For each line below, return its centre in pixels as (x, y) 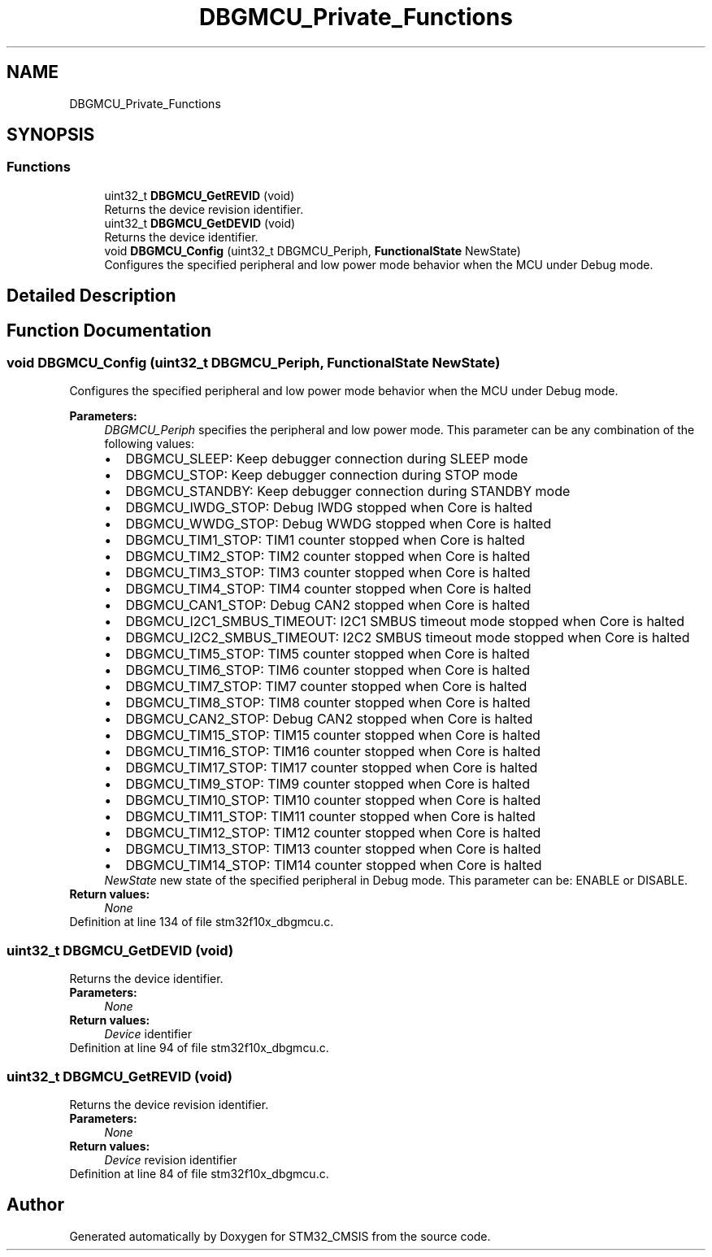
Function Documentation (109, 330)
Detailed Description (91, 296)
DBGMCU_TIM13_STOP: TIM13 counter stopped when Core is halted (333, 849)
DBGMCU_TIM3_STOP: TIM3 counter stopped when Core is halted (328, 573)
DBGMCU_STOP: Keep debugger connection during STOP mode (322, 475)
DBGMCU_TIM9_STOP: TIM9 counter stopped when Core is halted (328, 784)
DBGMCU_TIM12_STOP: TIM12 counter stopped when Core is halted (333, 833)
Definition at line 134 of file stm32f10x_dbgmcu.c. (202, 922)
